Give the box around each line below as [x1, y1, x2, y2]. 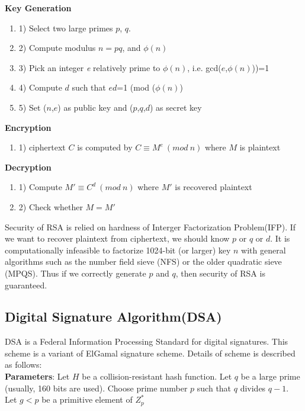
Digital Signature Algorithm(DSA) [5, 307, 222, 326]
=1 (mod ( [117, 81, 156, 94]
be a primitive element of [41, 393, 133, 406]
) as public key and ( [57, 101, 133, 113]
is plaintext [239, 141, 281, 153]
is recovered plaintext [175, 181, 252, 193]
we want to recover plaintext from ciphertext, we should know [5, 232, 230, 245]
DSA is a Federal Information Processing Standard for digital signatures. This [5, 335, 288, 348]
